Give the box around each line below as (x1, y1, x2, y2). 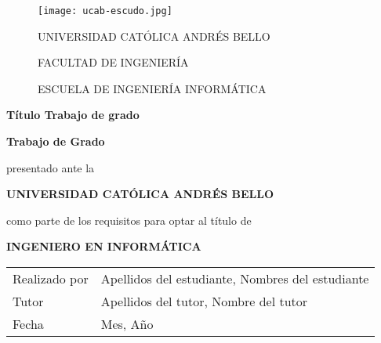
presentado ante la (6, 159, 95, 175)
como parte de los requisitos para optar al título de (6, 211, 252, 228)
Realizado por (13, 269, 89, 287)
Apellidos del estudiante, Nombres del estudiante (100, 269, 369, 287)
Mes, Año (100, 315, 154, 333)
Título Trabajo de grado (6, 107, 140, 123)
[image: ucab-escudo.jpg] (38, 5, 172, 16)
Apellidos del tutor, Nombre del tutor (100, 292, 308, 310)
